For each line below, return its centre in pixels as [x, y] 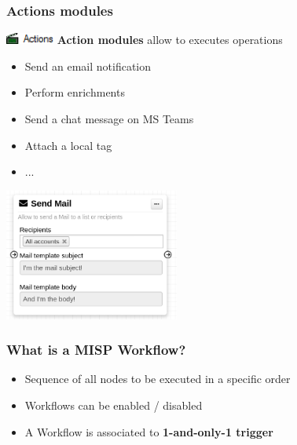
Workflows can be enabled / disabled [114, 405]
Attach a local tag [68, 145]
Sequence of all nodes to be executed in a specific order [158, 379]
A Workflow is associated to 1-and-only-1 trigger [149, 431]
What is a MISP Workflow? [96, 350]
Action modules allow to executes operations [170, 40]
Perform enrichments [75, 92]
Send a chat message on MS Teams [109, 119]
